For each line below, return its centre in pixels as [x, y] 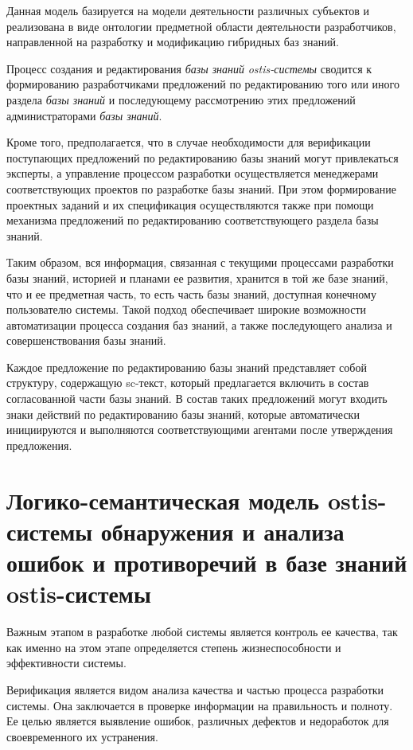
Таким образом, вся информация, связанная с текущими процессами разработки [200, 262]
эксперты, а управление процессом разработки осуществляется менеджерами [193, 173]
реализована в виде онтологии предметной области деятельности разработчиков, [201, 26]
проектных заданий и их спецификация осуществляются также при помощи [190, 204]
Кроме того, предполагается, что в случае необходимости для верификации [189, 142]
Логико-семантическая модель [163, 500]
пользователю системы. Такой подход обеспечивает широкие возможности [187, 309]
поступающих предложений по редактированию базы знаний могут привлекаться [203, 157]
